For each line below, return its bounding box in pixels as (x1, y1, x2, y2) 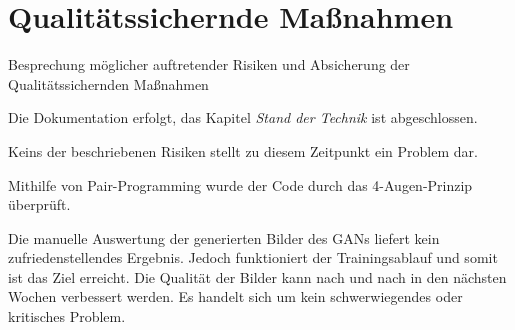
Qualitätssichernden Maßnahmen (8, 73, 209, 94)
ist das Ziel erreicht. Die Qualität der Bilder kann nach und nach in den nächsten (8, 266, 507, 287)
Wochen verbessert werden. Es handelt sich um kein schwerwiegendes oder (8, 286, 463, 307)
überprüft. (8, 194, 71, 215)
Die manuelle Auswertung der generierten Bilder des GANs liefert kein (8, 227, 440, 248)
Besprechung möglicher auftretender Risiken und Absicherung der (8, 54, 410, 75)
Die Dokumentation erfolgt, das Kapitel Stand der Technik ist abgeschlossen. (8, 107, 478, 128)
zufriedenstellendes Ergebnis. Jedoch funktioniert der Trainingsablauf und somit (8, 247, 498, 268)
